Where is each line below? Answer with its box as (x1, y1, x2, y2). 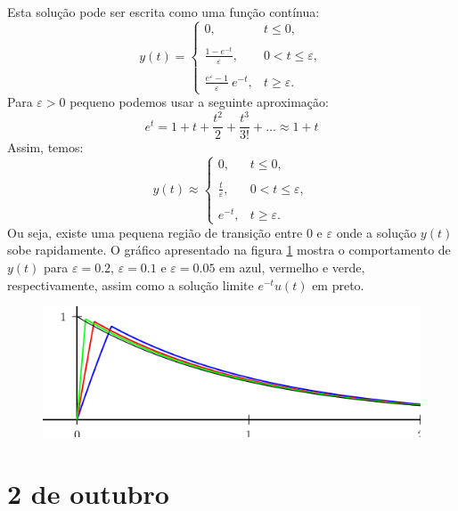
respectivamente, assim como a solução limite (7, 275, 254, 294)
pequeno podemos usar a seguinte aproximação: (70, 93, 329, 111)
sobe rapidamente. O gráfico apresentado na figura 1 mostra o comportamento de (7, 240, 451, 259)
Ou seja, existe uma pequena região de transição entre (7, 223, 303, 241)
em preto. (312, 275, 364, 294)
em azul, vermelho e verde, (219, 258, 365, 277)
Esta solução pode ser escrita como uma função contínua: (7, 3, 320, 20)
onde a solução (336, 223, 417, 241)
